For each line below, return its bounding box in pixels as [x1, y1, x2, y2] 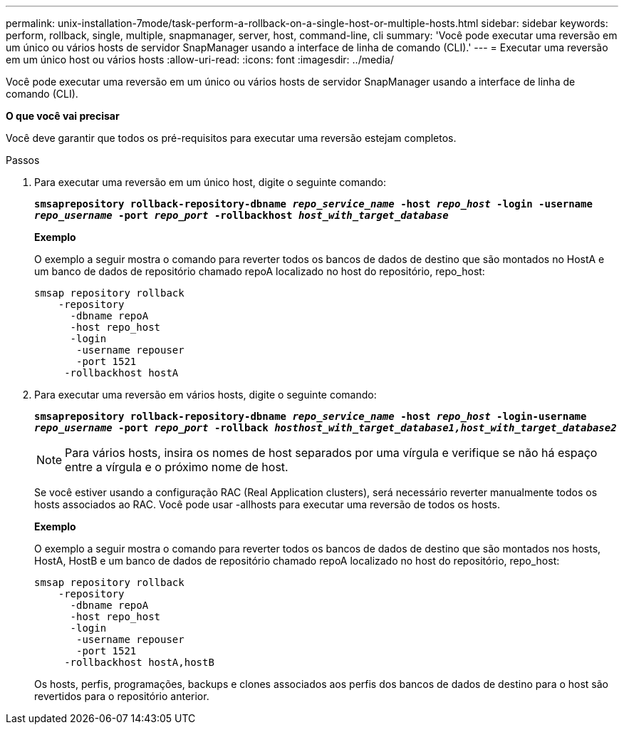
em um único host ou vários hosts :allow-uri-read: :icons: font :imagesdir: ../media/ [6, 53, 394, 66]
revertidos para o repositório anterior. [34, 690, 209, 702]
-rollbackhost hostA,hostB [64, 657, 214, 668]
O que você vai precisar [6, 110, 120, 122]
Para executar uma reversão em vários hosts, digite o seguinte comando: [34, 389, 377, 401]
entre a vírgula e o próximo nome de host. [65, 460, 288, 474]
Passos [6, 154, 40, 166]
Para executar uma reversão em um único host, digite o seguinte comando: [34, 176, 387, 188]
